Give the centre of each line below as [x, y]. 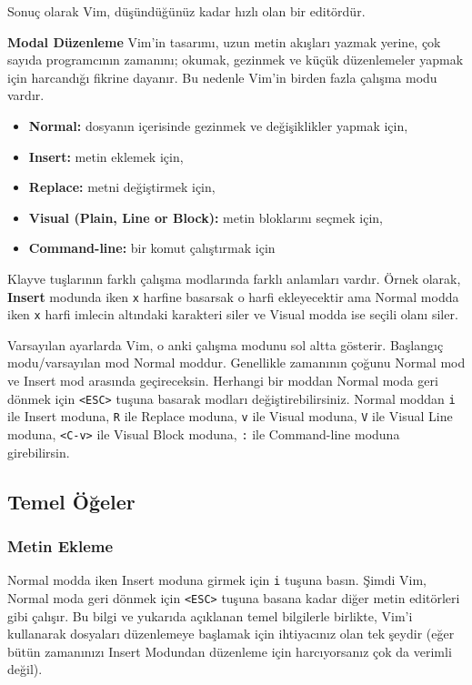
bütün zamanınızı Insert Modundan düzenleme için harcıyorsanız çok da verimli [230, 651]
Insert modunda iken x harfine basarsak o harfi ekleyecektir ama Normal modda [233, 296]
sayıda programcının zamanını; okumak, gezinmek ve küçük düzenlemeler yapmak [236, 60]
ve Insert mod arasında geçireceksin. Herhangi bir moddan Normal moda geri [223, 381]
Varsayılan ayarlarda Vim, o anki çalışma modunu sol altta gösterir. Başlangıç [226, 344]
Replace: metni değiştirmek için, [122, 187]
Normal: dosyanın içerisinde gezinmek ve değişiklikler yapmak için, [218, 125]
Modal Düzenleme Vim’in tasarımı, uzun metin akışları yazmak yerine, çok [224, 41]
